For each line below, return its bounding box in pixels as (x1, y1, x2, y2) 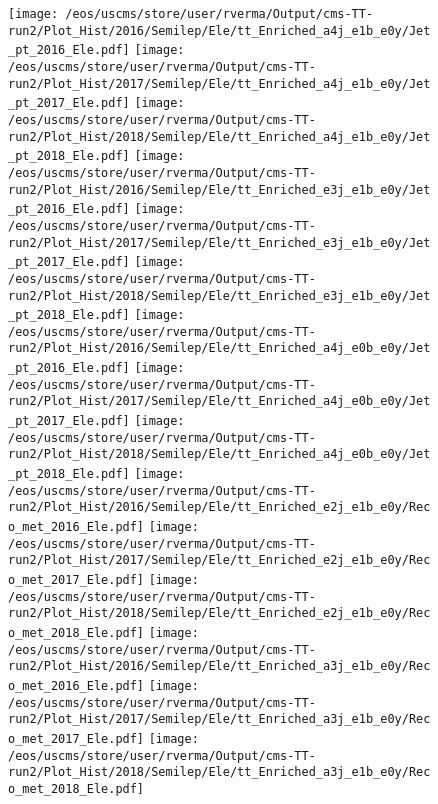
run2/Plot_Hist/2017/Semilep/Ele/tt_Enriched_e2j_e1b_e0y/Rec (8, 553, 431, 568)
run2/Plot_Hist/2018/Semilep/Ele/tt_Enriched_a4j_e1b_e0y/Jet (8, 129, 431, 144)
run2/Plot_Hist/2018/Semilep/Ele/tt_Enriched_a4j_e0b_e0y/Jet (8, 447, 431, 462)
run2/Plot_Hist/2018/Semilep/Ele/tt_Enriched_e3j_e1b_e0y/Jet (8, 288, 431, 303)
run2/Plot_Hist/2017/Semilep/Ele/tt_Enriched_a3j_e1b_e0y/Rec (8, 712, 431, 727)
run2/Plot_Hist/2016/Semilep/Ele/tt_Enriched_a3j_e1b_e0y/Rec (8, 659, 431, 674)
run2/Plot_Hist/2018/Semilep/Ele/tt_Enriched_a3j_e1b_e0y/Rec (8, 765, 431, 780)
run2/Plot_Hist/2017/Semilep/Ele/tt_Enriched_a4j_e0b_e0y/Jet (8, 394, 431, 409)
